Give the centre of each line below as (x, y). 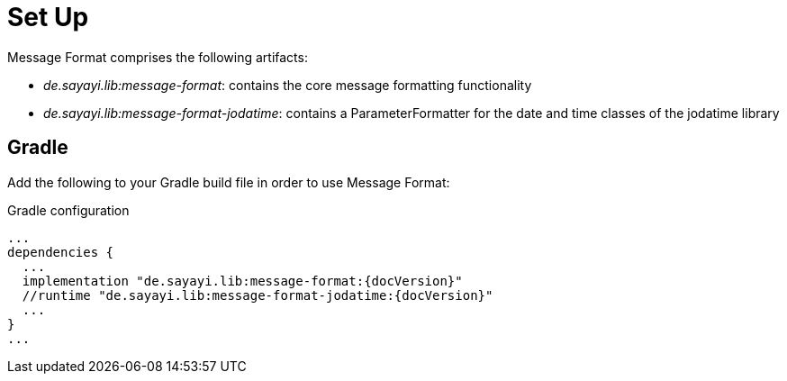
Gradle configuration (68, 210)
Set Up (48, 17)
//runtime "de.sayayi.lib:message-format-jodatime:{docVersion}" (258, 295)
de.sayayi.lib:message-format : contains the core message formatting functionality (288, 85)
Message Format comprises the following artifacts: (158, 57)
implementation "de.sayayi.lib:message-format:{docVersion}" (242, 281)
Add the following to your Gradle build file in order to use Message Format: (229, 182)
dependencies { (61, 252)
